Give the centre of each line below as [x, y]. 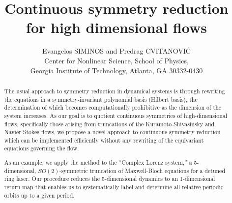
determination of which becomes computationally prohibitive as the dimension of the [113, 107]
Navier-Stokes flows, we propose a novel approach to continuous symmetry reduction [112, 132]
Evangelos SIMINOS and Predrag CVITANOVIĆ [116, 51]
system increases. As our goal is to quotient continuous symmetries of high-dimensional [116, 115]
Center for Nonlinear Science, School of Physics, [116, 60]
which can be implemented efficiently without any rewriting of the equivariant [104, 140]
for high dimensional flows [116, 27]
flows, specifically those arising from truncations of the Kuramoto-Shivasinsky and [109, 124]
